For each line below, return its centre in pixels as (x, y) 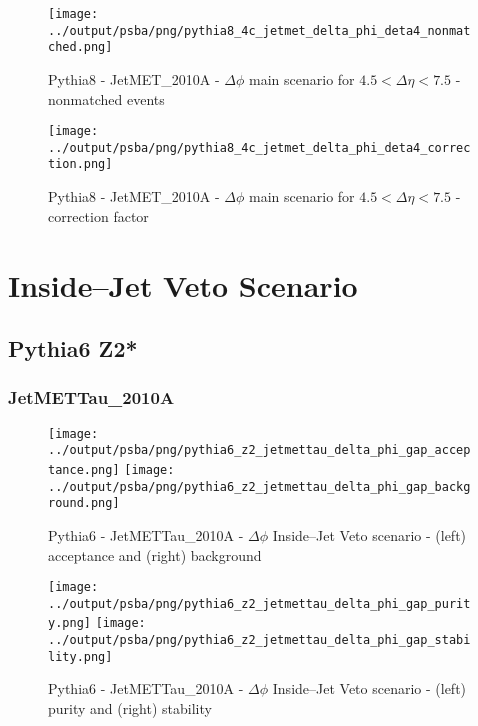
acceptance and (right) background (155, 554)
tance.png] (84, 470)
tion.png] (80, 164)
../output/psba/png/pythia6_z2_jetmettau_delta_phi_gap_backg (259, 486)
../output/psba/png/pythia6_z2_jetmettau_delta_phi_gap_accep (259, 450)
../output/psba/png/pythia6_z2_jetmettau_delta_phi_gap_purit (259, 603)
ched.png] (80, 47)
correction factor (98, 215)
